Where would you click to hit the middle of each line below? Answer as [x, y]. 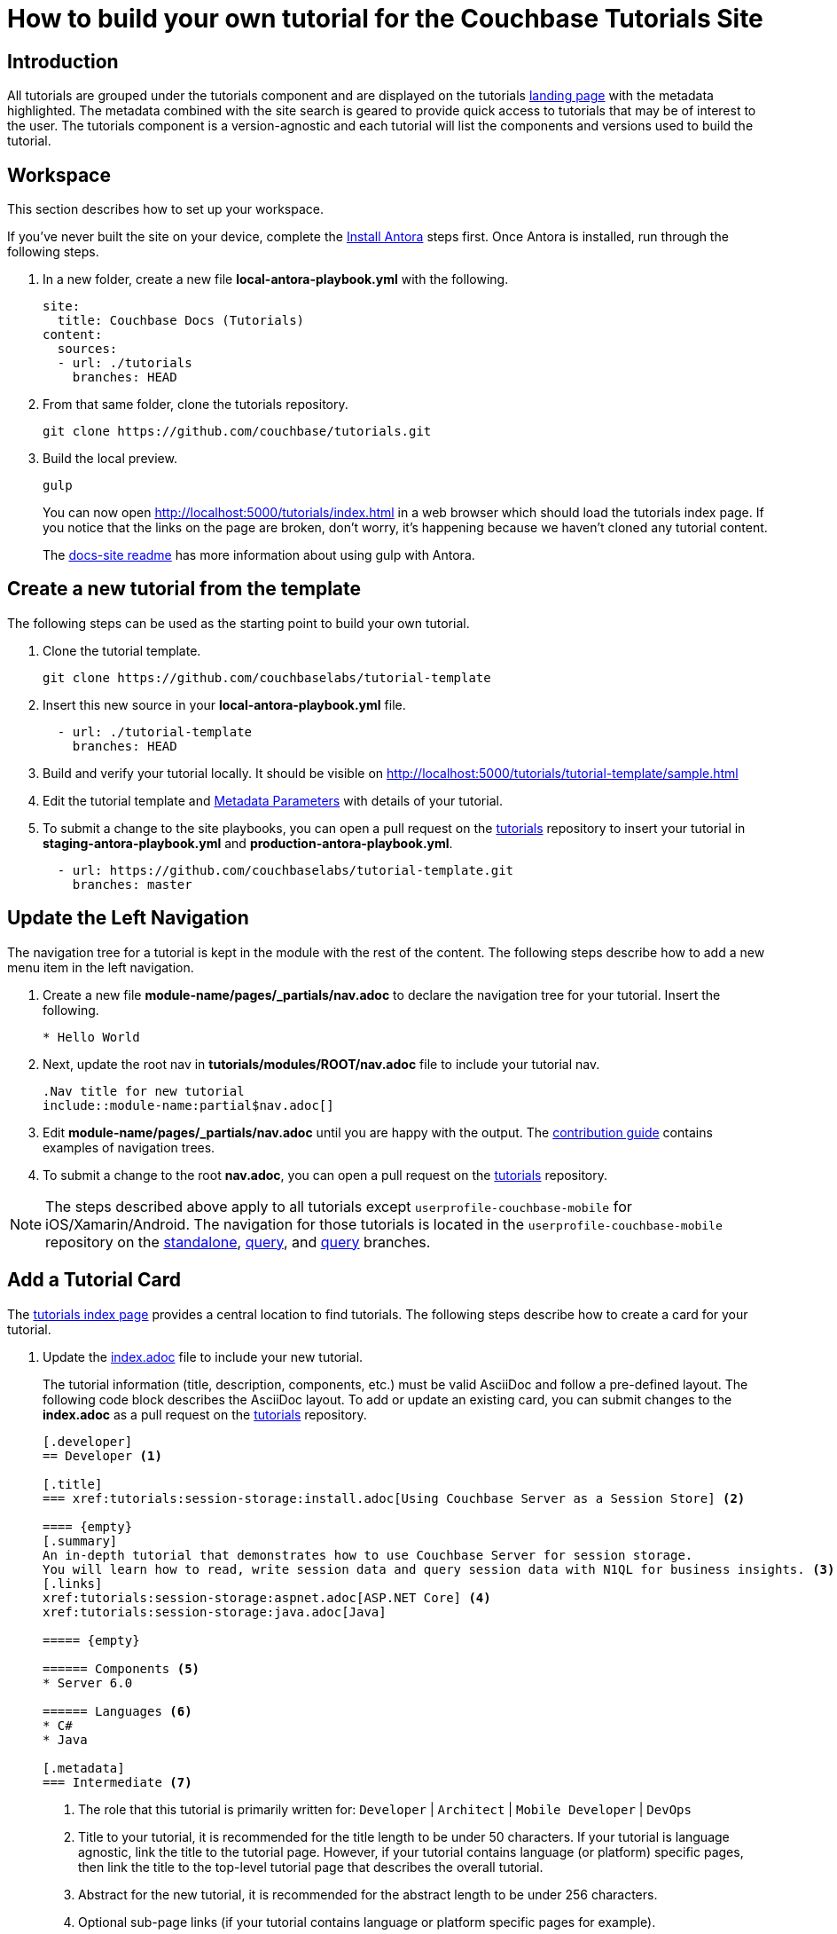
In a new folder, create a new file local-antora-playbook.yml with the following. [276, 279]
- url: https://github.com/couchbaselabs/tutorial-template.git [286, 870]
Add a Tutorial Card [94, 1280]
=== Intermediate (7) [117, 1782]
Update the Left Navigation [128, 918]
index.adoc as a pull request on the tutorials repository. [205, 1414]
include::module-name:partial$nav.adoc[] [188, 1105]
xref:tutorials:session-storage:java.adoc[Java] [215, 1612]
